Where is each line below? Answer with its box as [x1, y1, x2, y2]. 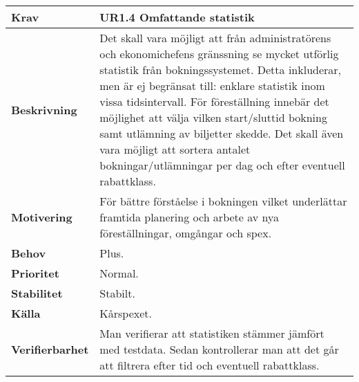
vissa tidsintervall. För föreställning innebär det [99, 93, 329, 109]
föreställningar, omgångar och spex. [99, 225, 272, 241]
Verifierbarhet [11, 341, 89, 357]
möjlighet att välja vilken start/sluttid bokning [99, 109, 327, 125]
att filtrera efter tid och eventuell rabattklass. [99, 357, 320, 373]
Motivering [11, 209, 72, 225]
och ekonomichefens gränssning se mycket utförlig [99, 46, 339, 62]
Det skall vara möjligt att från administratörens [99, 30, 331, 46]
